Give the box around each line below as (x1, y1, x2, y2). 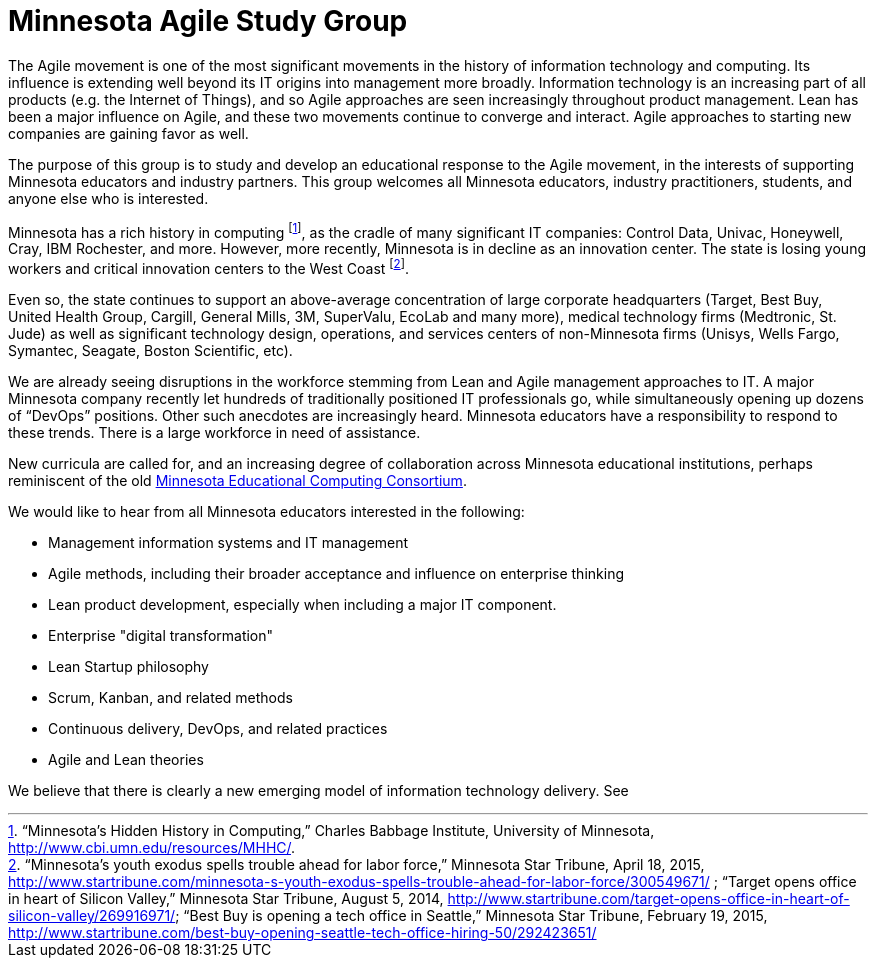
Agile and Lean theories (48, 751, 204, 769)
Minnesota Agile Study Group (8, 4, 408, 38)
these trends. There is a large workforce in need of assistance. (8, 424, 421, 442)
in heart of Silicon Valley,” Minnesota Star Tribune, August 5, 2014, (8, 890, 444, 908)
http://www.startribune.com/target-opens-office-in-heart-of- (447, 890, 850, 908)
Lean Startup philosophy (48, 658, 209, 676)
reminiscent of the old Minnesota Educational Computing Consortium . (8, 472, 467, 490)
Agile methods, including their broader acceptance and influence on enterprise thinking (48, 565, 624, 583)
